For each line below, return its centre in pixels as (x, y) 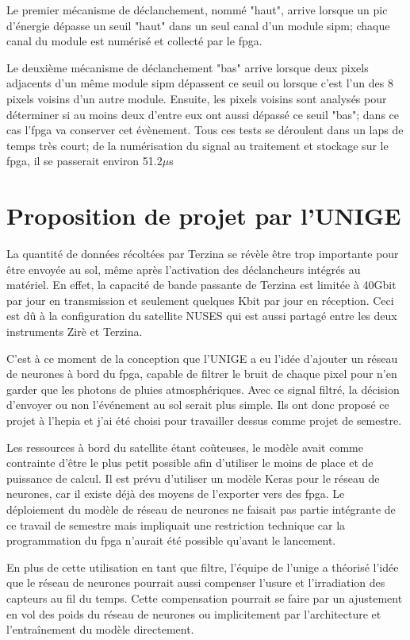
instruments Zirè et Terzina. (75, 332)
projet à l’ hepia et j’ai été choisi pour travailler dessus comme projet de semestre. (204, 420)
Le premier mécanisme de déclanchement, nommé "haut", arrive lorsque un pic (197, 10)
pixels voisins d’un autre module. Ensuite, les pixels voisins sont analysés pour (197, 98)
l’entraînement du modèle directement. (100, 629)
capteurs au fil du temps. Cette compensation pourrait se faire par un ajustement (205, 598)
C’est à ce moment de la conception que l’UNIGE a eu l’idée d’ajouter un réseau (202, 358)
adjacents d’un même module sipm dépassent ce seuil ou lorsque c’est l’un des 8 (200, 83)
